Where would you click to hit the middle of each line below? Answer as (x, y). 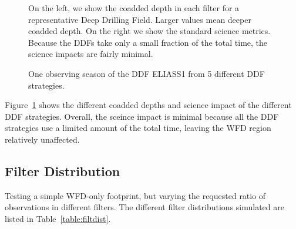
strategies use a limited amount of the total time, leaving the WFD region (138, 128)
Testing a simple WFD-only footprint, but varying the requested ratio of (135, 195)
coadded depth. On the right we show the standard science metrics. (149, 31)
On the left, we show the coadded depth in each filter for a (134, 8)
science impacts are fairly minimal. (91, 54)
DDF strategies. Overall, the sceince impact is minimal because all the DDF (142, 116)
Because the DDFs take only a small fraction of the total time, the (148, 42)
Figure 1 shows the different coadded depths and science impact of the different (148, 105)
